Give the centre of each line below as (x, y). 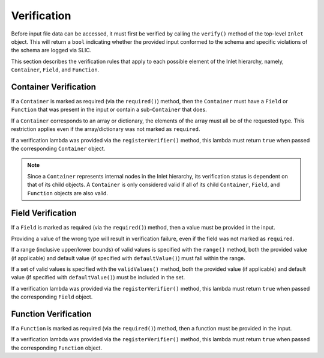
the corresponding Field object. (52, 297)
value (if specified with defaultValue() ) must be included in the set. (98, 278)
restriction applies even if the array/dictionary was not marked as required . (106, 129)
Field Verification (44, 213)
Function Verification (51, 314)
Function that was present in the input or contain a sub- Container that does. (109, 110)
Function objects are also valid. (67, 193)
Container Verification (53, 87)
